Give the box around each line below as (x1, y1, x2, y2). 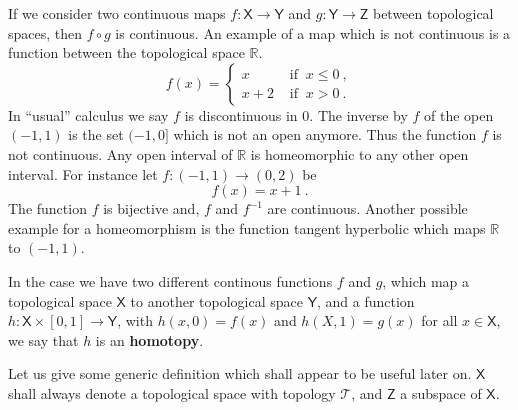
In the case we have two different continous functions (8, 270, 333, 291)
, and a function (317, 290, 415, 311)
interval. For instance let (8, 163, 158, 184)
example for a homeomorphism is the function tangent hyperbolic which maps (8, 217, 486, 238)
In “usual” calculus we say (8, 104, 169, 125)
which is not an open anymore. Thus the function (173, 124, 477, 145)
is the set (68, 124, 124, 145)
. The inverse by (309, 104, 408, 125)
